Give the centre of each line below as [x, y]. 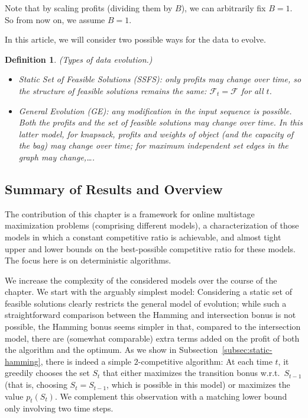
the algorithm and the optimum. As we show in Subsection [111, 350]
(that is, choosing [36, 385]
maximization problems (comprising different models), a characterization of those [152, 225]
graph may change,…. [56, 157]
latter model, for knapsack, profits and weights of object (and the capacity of [156, 134]
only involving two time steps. [59, 408]
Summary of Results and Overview [114, 189]
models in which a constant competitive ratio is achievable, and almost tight [143, 237]
